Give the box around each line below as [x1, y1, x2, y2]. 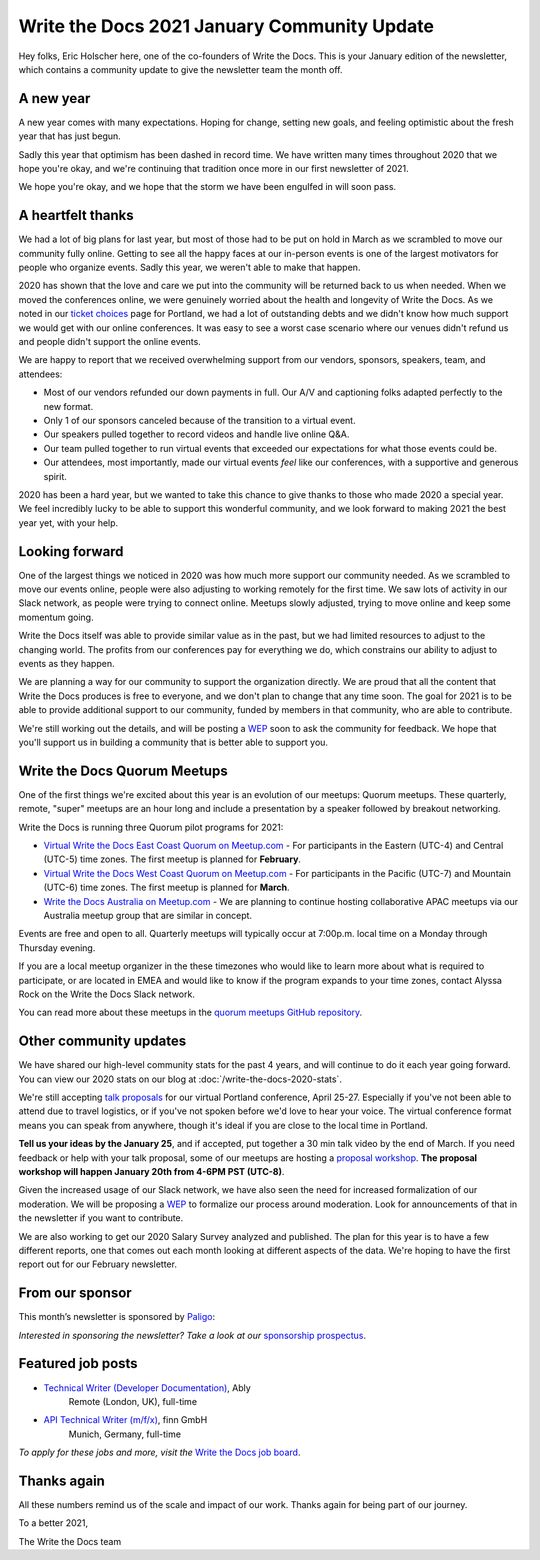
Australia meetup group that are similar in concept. [43, 909, 253, 921]
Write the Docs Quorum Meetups [18, 762, 229, 779]
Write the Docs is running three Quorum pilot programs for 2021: [18, 821, 284, 833]
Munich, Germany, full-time [68, 1428, 182, 1440]
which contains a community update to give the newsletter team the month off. [18, 63, 343, 75]
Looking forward [18, 543, 124, 560]
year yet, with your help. [18, 516, 119, 529]
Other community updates [18, 1033, 187, 1050]
